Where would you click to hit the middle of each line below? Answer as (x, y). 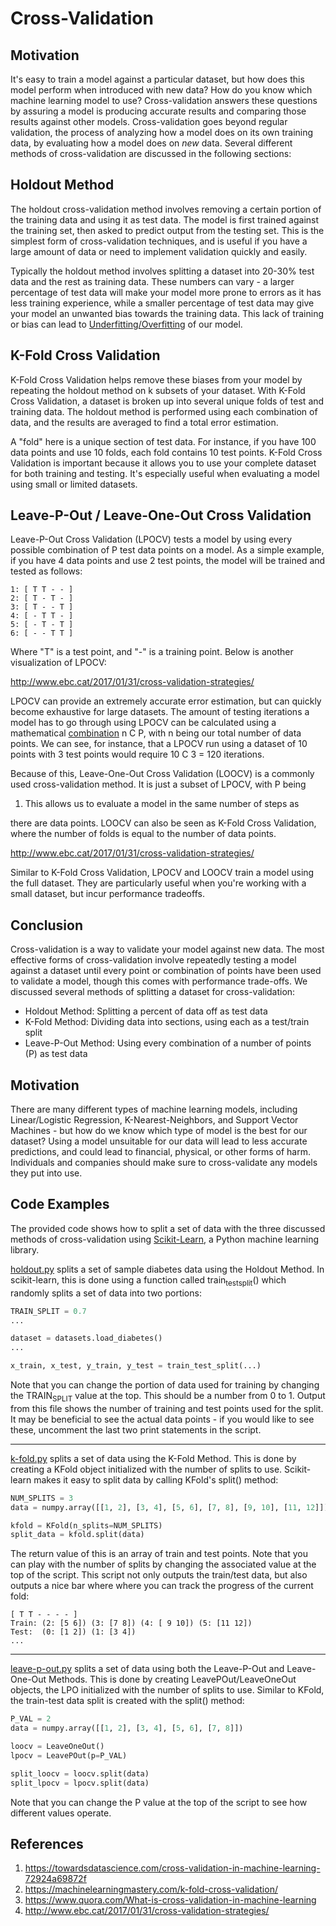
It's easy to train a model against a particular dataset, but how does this (157, 79)
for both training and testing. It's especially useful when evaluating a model (165, 473)
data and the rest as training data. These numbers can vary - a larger (152, 281)
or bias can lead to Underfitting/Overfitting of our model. (126, 324)
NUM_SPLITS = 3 (42, 1498)
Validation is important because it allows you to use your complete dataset (163, 463)
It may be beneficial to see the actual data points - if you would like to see (162, 1419)
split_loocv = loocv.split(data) (80, 1773)
